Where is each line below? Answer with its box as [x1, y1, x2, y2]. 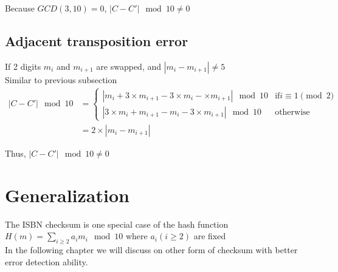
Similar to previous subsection [5, 73, 117, 86]
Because [5, 2, 35, 14]
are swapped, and [96, 59, 162, 72]
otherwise [275, 107, 310, 117]
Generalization [5, 182, 129, 207]
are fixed [193, 229, 226, 242]
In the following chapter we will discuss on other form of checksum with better [5, 243, 298, 256]
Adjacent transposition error [5, 31, 188, 50]
